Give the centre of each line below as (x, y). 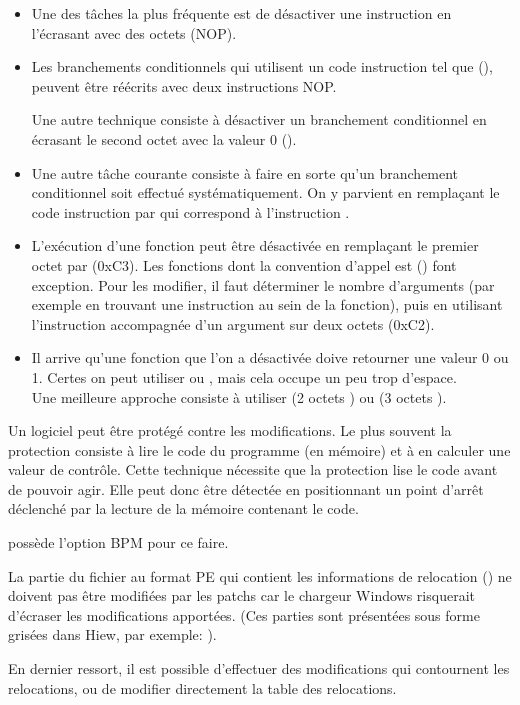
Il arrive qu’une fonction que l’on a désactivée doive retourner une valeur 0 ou (270, 357)
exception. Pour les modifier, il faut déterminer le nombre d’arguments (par (263, 284)
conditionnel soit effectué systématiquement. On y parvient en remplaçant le (265, 192)
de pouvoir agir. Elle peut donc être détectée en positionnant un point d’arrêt (246, 488)
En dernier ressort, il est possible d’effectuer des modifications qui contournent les (259, 668)
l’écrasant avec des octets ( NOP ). (134, 32)
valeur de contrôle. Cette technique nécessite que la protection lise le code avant (253, 469)
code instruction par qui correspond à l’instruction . (190, 211)
